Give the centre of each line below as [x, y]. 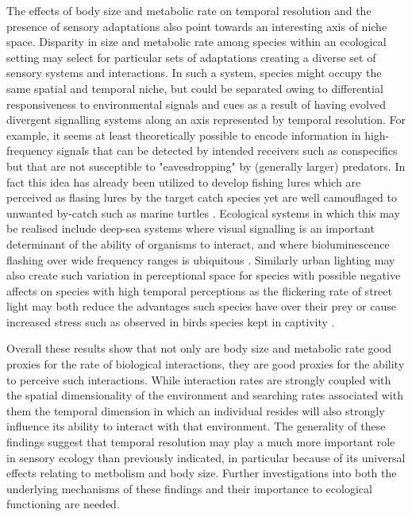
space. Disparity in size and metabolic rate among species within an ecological [196, 42]
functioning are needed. [63, 504]
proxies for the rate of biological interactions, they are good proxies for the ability [206, 364]
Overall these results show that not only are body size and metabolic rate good [199, 348]
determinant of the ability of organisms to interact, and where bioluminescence [198, 243]
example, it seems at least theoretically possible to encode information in [184, 135]
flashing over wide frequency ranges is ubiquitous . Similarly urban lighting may [201, 259]
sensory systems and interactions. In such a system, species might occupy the [194, 73]
